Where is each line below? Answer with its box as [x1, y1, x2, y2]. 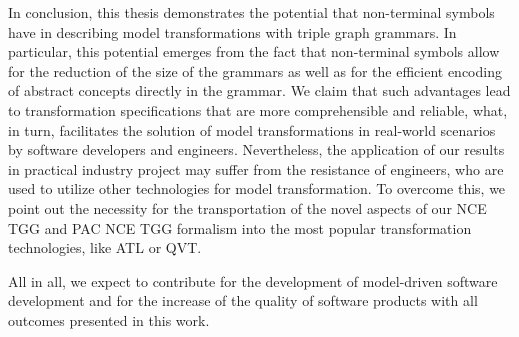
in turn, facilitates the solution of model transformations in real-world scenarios [8, 119, 496, 140]
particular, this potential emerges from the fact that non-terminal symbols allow [8, 41, 500, 62]
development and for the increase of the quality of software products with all [8, 290, 478, 311]
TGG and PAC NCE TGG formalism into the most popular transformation [8, 217, 472, 238]
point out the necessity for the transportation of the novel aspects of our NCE [8, 197, 487, 218]
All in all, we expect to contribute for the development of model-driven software [8, 270, 498, 291]
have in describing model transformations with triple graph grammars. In [8, 21, 457, 42]
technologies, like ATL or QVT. [8, 237, 202, 258]
